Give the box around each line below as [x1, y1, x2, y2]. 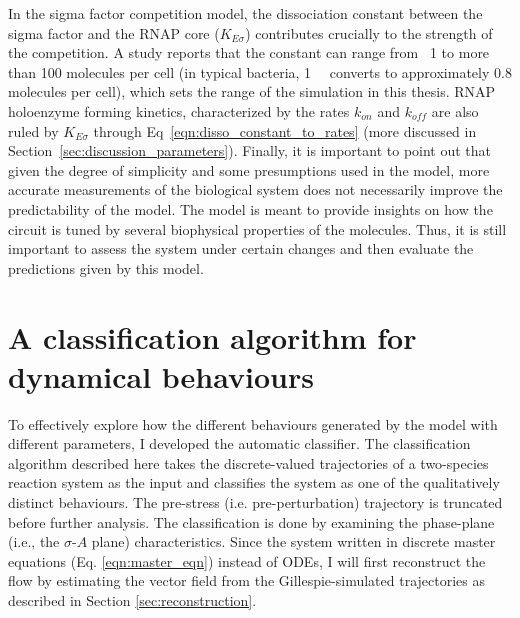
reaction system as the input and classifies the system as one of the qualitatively [8, 472, 500, 493]
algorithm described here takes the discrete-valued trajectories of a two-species [8, 452, 489, 473]
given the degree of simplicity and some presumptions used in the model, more [8, 159, 490, 180]
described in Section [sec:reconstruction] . [8, 589, 257, 610]
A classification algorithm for [8, 316, 417, 357]
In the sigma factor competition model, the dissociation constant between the [8, 3, 483, 23]
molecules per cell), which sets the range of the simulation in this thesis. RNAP [8, 81, 496, 102]
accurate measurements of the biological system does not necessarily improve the [8, 179, 503, 200]
